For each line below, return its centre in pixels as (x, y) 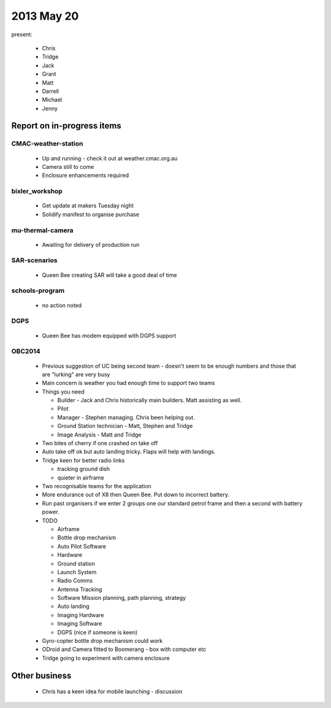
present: (22, 34)
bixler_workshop (37, 192)
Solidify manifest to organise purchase (91, 214)
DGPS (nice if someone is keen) (97, 632)
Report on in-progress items (67, 126)
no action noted (62, 305)
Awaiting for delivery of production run (91, 244)
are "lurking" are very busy (76, 374)
